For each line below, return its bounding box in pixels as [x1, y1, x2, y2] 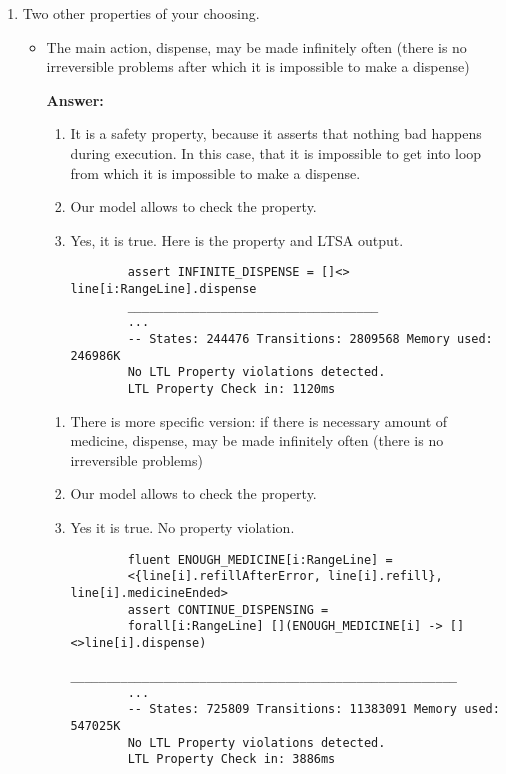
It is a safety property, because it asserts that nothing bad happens [70, 123, 482, 144]
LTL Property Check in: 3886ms [127, 752, 336, 767]
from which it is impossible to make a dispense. [70, 162, 361, 183]
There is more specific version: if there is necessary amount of [70, 410, 448, 431]
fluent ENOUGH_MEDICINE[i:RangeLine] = [127, 552, 393, 567]
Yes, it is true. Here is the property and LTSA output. [70, 229, 404, 250]
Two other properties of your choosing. [22, 3, 260, 23]
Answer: [46, 89, 104, 110]
